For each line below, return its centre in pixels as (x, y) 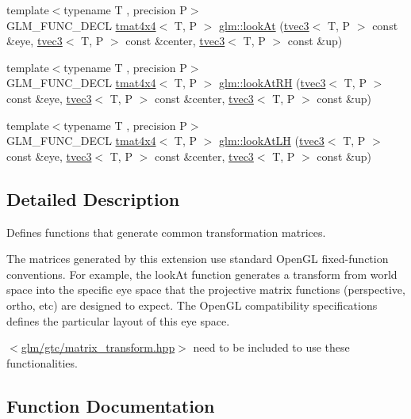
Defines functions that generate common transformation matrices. (166, 232)
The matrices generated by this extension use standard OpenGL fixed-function (198, 259)
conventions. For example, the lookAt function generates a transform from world (202, 274)
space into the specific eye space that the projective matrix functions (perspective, (206, 289)
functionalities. (42, 362)
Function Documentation (111, 405)
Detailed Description (93, 198)
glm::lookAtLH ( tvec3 (272, 141)
